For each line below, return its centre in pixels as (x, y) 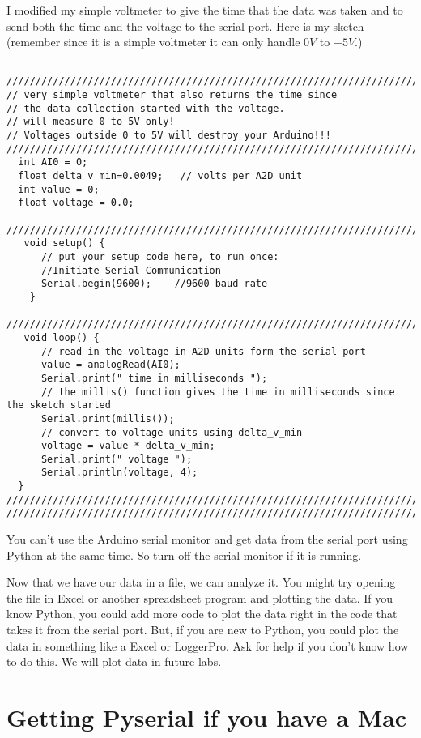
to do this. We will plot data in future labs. (114, 661)
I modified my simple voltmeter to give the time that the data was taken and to (205, 10)
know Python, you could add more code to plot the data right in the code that (202, 614)
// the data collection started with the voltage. (146, 108)
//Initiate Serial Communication (131, 270)
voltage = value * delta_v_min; (128, 446)
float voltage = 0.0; (76, 203)
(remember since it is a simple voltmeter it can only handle (153, 42)
